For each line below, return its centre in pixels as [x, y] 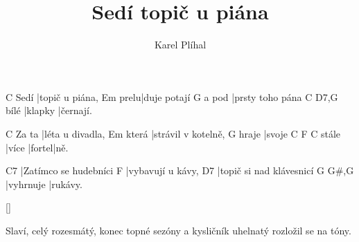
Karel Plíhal [180, 45]
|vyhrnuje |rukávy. [44, 184]
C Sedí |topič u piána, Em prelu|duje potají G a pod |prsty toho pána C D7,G [172, 96]
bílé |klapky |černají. [49, 110]
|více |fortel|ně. [37, 147]
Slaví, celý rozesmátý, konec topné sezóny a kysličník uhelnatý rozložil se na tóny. [178, 230]
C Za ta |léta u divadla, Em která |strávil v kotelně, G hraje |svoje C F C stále [173, 133]
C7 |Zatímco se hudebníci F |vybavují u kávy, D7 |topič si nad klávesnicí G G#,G [180, 170]
